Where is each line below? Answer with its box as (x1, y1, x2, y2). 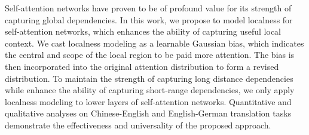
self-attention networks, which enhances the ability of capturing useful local (5, 25, 282, 38)
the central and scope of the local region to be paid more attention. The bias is (5, 48, 295, 61)
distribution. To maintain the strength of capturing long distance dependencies (5, 72, 293, 84)
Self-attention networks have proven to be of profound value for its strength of (5, 2, 292, 14)
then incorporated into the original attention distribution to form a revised (5, 60, 279, 72)
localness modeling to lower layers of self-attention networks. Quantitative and (5, 95, 292, 108)
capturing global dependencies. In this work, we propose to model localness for (5, 13, 293, 26)
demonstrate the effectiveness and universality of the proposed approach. (5, 118, 271, 131)
